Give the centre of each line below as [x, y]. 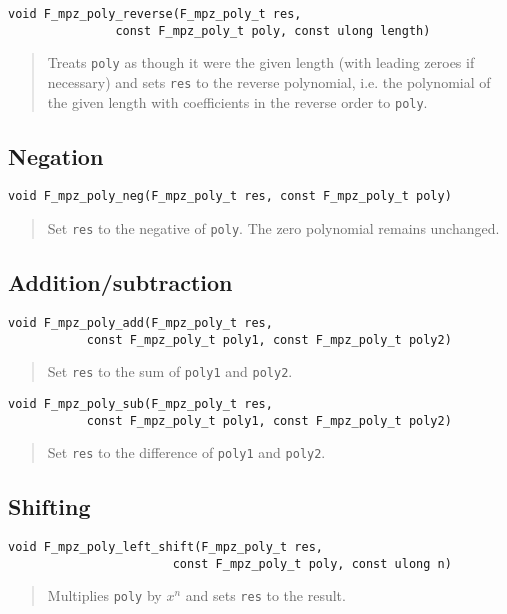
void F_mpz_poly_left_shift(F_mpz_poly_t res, [165, 547]
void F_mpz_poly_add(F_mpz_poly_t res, [140, 323]
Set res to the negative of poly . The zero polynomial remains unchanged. [273, 228]
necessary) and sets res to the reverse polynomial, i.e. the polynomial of [269, 81]
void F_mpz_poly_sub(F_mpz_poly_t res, [140, 403]
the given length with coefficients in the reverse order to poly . [237, 101]
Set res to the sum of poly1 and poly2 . [170, 371]
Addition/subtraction [120, 282]
